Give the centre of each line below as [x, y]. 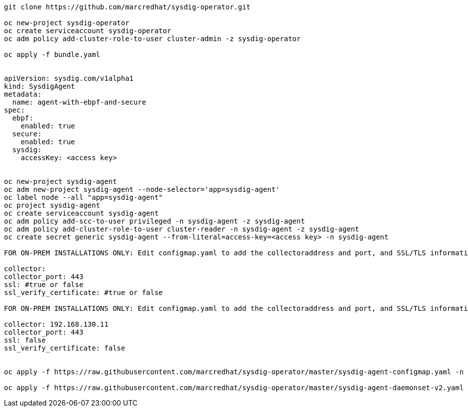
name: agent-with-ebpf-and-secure [79, 102]
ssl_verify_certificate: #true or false [84, 293]
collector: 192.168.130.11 [56, 324]
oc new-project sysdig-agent [60, 181]
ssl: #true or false [44, 285]
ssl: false [25, 340]
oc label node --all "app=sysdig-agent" [84, 197]
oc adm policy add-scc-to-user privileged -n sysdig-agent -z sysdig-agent [154, 221]
